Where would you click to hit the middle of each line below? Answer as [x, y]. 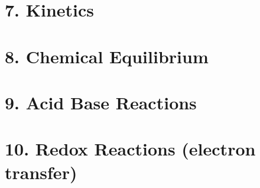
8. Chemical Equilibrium [107, 56]
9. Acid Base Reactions [101, 102]
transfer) [41, 172]
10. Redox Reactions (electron [130, 149]
